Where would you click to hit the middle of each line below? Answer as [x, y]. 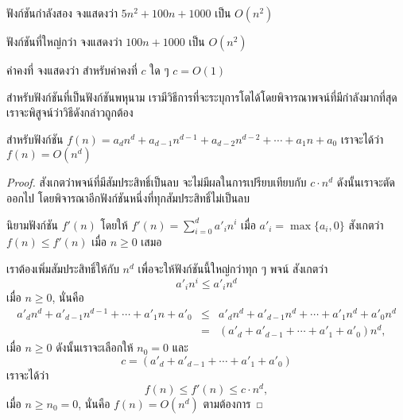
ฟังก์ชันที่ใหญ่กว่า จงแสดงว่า [64, 41]
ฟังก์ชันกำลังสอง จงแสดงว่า [62, 13]
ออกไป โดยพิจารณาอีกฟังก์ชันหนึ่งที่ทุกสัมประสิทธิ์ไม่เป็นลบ [128, 197]
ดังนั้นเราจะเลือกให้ [95, 347]
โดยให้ [114, 224]
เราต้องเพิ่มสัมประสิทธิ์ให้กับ [63, 268]
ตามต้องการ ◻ [233, 403]
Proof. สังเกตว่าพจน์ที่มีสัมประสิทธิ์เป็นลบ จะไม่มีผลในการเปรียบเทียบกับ [157, 182]
